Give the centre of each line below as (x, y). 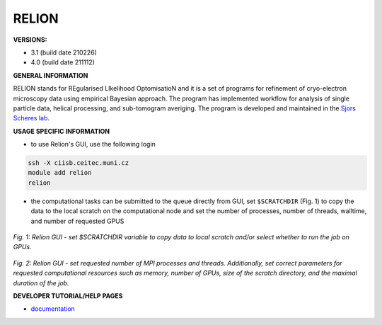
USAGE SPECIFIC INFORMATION (62, 131)
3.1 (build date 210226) (64, 52)
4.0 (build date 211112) (63, 62)
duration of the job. (41, 283)
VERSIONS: (30, 40)
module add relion (60, 173)
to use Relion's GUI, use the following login (93, 144)
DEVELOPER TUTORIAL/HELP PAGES (68, 296)
